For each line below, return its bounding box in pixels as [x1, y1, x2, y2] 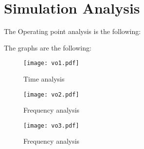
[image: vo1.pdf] [23, 60, 79, 67]
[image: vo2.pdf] [23, 91, 79, 98]
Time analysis [23, 73, 65, 83]
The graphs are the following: [4, 42, 91, 52]
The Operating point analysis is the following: [4, 26, 141, 36]
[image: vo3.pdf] [23, 122, 79, 129]
